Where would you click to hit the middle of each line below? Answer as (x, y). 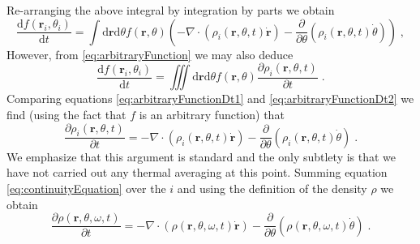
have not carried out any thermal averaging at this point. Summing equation (197, 172)
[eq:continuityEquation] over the (86, 188)
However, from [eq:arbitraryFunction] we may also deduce (150, 54)
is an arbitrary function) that (212, 115)
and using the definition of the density (272, 188)
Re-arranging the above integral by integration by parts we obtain (171, 10)
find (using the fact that (66, 115)
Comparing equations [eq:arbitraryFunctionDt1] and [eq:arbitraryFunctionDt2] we (210, 98)
